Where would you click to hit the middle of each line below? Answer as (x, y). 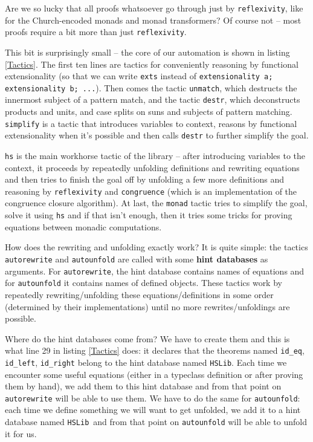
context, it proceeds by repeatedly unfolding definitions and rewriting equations (152, 167)
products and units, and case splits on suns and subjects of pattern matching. (149, 112)
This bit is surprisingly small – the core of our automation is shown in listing (147, 52)
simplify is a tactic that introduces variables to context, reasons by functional (151, 123)
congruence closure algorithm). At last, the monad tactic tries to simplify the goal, (156, 203)
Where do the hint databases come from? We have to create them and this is (147, 338)
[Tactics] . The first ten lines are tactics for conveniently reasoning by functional (152, 64)
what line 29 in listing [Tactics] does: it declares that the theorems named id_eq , (155, 350)
